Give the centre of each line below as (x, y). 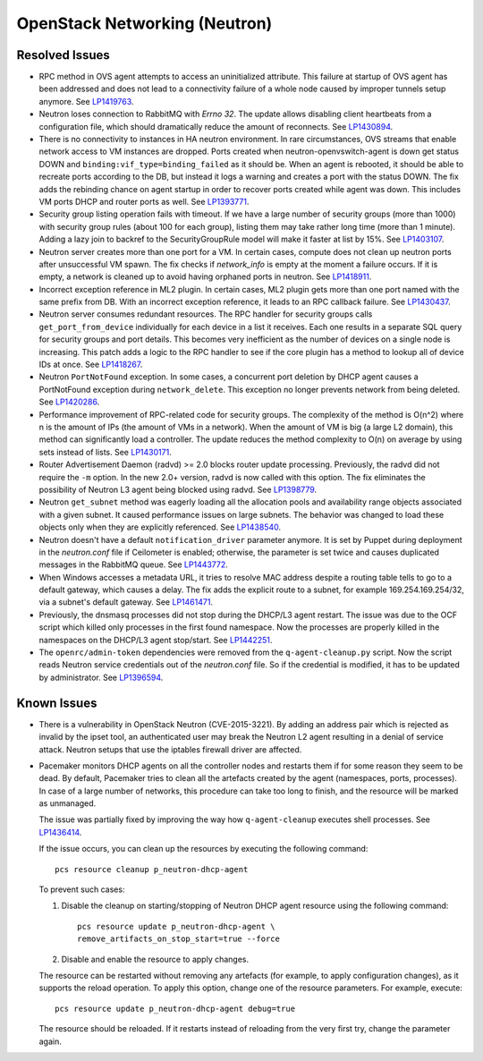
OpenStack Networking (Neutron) (144, 23)
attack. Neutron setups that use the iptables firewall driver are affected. (170, 749)
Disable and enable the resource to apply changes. (155, 959)
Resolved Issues (64, 55)
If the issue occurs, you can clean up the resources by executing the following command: (203, 849)
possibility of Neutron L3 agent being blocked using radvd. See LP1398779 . (178, 489)
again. (51, 1041)
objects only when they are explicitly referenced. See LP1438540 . (160, 527)
